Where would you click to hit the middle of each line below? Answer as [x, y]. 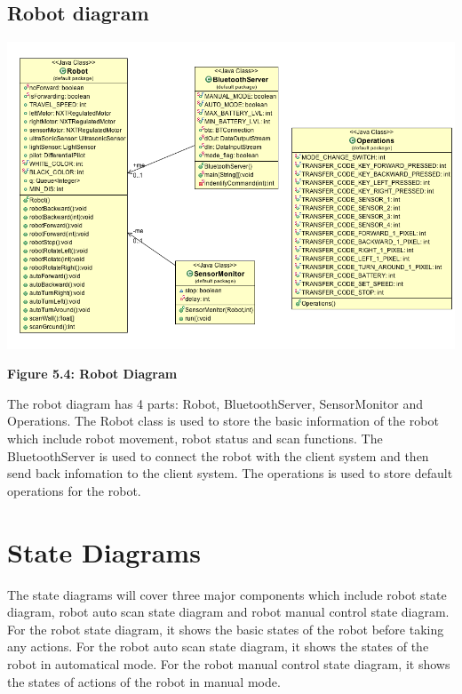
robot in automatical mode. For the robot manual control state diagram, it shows [229, 663]
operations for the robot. [74, 490]
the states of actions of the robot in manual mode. [144, 681]
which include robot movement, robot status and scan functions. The [195, 439]
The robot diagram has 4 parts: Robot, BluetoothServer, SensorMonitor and [215, 403]
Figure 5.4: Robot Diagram [92, 374]
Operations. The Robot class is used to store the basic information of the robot [223, 421]
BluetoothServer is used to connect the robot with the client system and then [218, 455]
